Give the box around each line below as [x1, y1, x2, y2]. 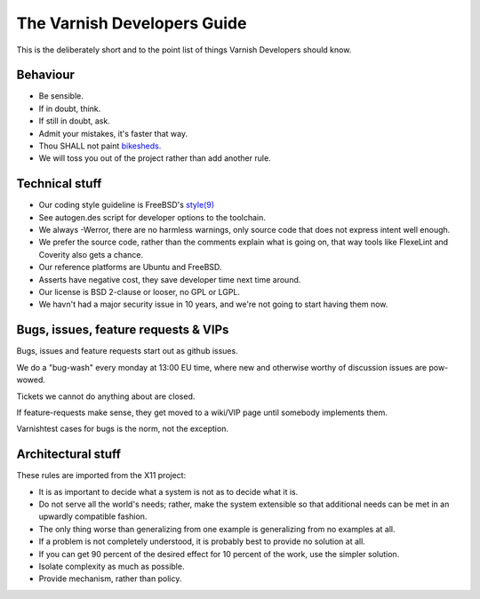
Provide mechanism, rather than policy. [38, 573, 182, 584]
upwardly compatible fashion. [38, 511, 148, 522]
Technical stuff [16, 176, 102, 191]
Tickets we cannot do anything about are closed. [16, 391, 196, 402]
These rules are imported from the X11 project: [16, 470, 187, 481]
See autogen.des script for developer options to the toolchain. [38, 212, 267, 222]
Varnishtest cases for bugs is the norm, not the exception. [16, 423, 228, 435]
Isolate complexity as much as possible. [38, 561, 185, 571]
